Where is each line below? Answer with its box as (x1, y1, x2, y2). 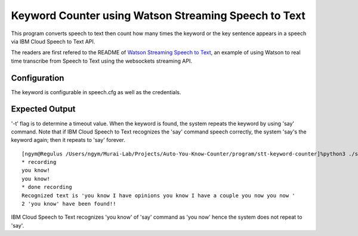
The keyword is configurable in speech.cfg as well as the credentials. (11, 88, 181, 95)
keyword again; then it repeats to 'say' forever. (11, 136, 125, 144)
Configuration (11, 73, 64, 83)
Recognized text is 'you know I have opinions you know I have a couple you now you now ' (21, 192, 295, 199)
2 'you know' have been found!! (21, 200, 116, 207)
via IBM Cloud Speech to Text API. (11, 38, 95, 45)
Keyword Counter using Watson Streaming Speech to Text (11, 9, 305, 22)
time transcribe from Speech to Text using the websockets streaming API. (11, 57, 192, 64)
